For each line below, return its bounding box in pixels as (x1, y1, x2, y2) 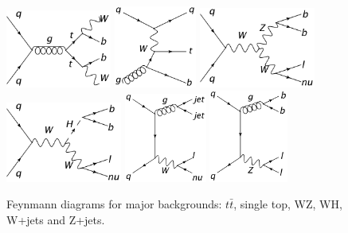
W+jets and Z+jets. (6, 211, 105, 227)
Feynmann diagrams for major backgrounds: (6, 196, 222, 212)
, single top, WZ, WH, (233, 196, 342, 212)
